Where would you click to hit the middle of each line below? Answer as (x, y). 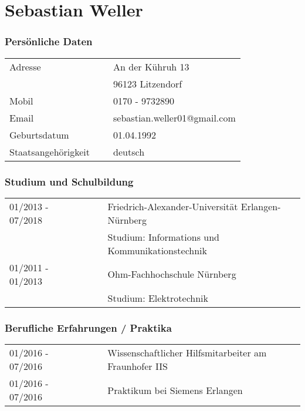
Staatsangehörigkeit (50, 151)
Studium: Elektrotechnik (158, 298)
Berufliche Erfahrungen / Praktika (88, 327)
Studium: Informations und (163, 237)
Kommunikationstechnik (157, 250)
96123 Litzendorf (148, 83)
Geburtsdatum (39, 134)
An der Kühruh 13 (151, 66)
